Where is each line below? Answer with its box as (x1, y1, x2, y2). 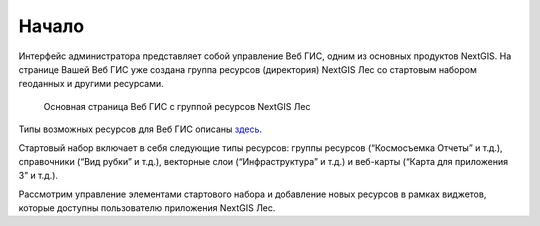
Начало (18, 15, 85, 37)
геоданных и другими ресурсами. (18, 78, 164, 90)
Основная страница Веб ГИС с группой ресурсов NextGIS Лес (43, 100, 311, 112)
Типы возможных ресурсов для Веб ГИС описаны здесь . (18, 123, 263, 135)
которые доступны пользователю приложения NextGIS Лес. (18, 202, 276, 214)
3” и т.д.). (18, 170, 59, 182)
